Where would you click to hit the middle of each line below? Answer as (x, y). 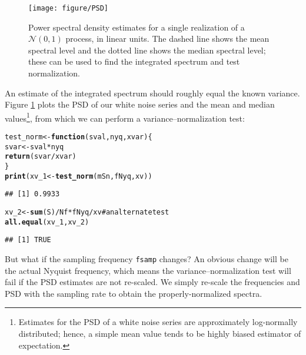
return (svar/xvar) (41, 157)
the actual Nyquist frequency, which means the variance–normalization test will (148, 270)
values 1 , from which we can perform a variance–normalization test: (125, 117)
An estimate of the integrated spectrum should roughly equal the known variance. (152, 93)
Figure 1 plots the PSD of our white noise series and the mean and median (140, 104)
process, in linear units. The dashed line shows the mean (167, 38)
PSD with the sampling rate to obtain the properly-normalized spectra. (134, 293)
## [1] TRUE (28, 240)
